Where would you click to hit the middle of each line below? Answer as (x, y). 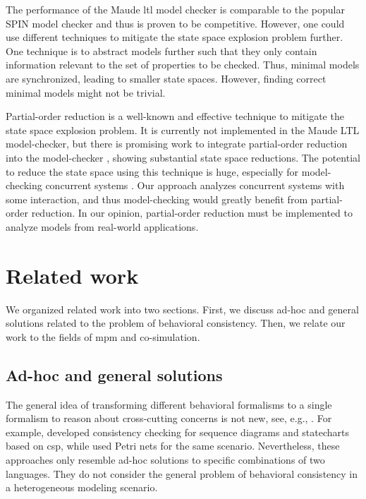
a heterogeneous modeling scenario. (82, 487)
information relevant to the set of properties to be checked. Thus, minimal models (183, 65)
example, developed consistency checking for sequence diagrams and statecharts (178, 432)
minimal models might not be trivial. (86, 92)
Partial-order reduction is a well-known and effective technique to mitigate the (175, 116)
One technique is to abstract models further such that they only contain (161, 50)
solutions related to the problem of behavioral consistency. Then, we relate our (176, 323)
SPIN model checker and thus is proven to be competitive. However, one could (175, 23)
